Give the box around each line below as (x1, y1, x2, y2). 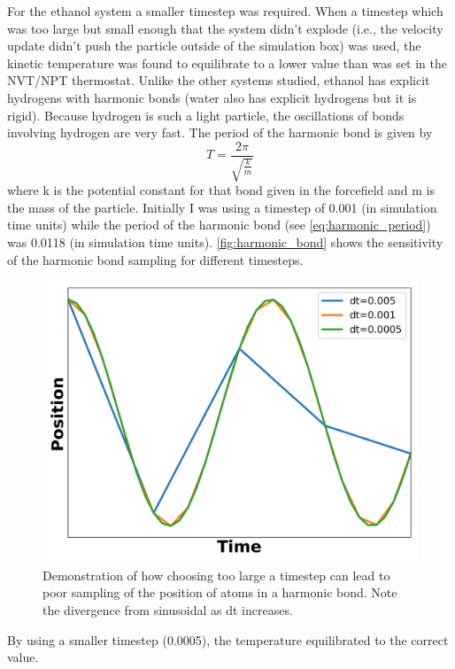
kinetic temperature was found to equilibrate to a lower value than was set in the (7, 53, 447, 72)
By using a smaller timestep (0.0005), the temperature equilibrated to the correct (7, 630, 449, 649)
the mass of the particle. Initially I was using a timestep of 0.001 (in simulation (7, 198, 437, 216)
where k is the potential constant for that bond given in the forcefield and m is (7, 181, 435, 199)
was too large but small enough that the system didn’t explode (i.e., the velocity (7, 19, 443, 37)
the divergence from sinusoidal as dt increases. (42, 600, 293, 618)
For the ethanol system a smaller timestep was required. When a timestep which (7, 2, 443, 19)
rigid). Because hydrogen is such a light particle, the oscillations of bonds (7, 105, 405, 124)
